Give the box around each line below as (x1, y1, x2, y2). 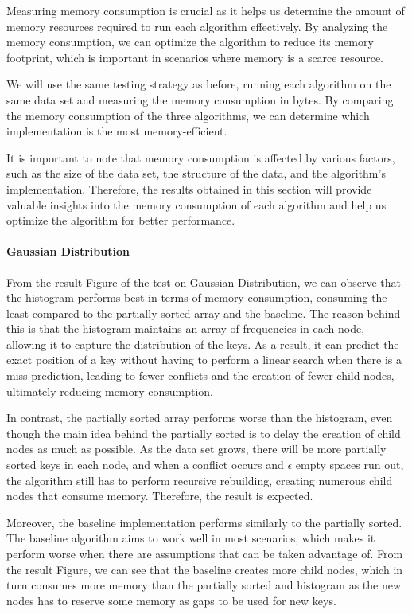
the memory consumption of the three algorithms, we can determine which (6, 107, 370, 123)
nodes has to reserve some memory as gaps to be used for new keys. (6, 592, 336, 608)
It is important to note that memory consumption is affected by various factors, (6, 149, 395, 166)
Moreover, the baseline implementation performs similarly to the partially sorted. (6, 514, 402, 530)
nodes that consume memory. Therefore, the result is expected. (6, 487, 313, 504)
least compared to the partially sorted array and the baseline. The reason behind (6, 304, 401, 321)
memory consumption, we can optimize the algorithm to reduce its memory (6, 33, 374, 50)
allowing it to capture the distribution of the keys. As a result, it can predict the (6, 335, 399, 352)
